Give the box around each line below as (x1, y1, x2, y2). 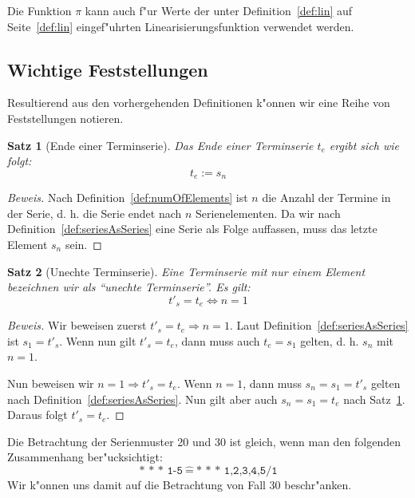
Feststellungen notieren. (7, 109, 124, 126)
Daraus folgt (7, 406, 68, 423)
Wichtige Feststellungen (7, 57, 208, 81)
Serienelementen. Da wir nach (196, 204, 341, 221)
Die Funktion (7, 2, 72, 18)
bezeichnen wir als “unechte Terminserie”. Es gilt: (7, 279, 251, 295)
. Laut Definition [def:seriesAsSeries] (229, 317, 409, 334)
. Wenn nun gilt (59, 332, 136, 349)
